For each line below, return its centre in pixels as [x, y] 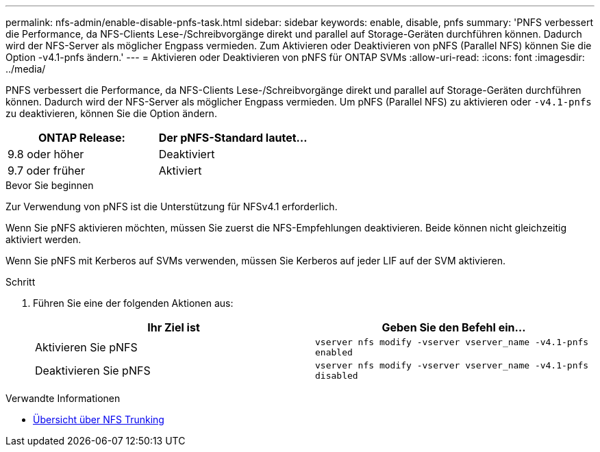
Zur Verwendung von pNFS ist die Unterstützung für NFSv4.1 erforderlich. [172, 206]
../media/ [26, 69]
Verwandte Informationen [63, 398]
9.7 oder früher [46, 171]
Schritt [21, 282]
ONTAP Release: [82, 138]
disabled [337, 376]
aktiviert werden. [43, 239]
